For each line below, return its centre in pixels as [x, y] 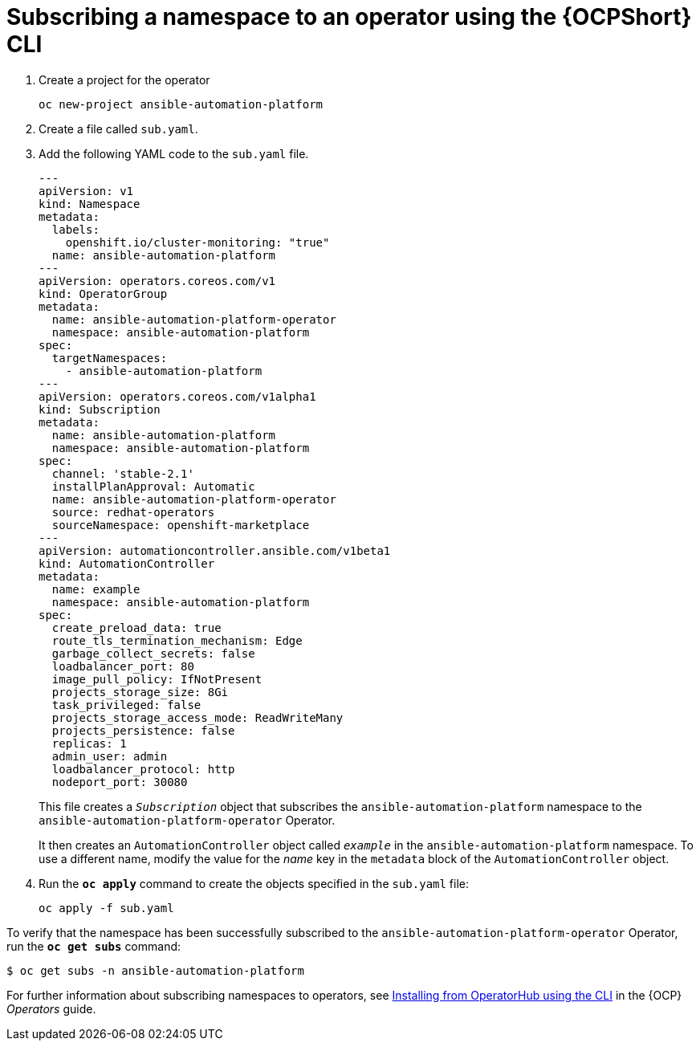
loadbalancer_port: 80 [123, 666]
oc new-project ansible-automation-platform [181, 104]
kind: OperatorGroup [103, 293]
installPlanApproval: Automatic [153, 486]
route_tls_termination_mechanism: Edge [177, 640]
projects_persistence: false [143, 730]
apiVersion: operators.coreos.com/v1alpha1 [177, 396]
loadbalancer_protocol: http [143, 769]
